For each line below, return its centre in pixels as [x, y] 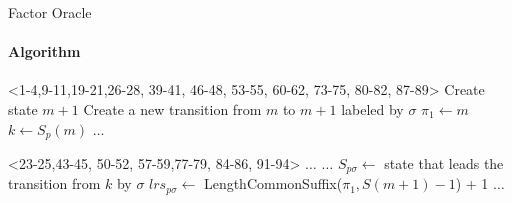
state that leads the [444, 163]
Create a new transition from [172, 108]
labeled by [372, 108]
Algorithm [44, 51]
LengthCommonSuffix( [273, 183]
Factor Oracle [50, 12]
